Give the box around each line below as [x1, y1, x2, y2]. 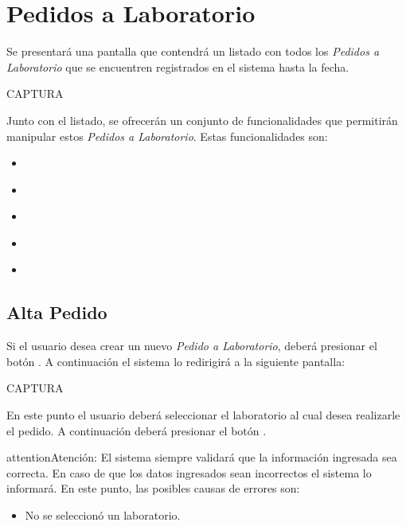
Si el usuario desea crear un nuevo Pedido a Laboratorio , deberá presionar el [6, 337, 377, 354]
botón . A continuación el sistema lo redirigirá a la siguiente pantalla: [6, 353, 345, 369]
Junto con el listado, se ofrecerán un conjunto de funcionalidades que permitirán [6, 111, 398, 128]
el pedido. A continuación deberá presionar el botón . [6, 422, 267, 438]
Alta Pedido [6, 300, 107, 325]
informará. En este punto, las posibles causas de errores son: [6, 480, 300, 497]
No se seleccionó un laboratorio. [25, 507, 181, 524]
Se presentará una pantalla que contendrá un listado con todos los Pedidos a [6, 43, 380, 60]
